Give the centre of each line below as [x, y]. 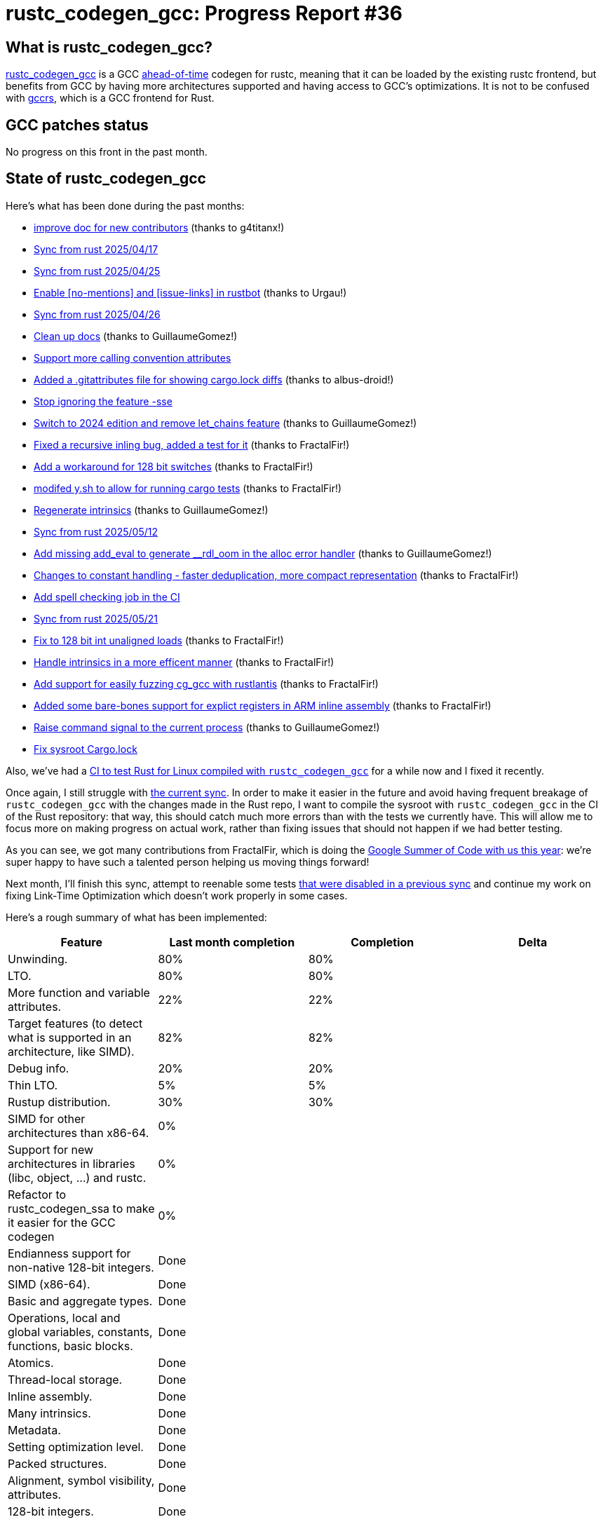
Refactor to [37, 1194]
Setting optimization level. [76, 1447]
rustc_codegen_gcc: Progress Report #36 [204, 13]
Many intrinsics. [49, 1413]
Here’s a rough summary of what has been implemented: [136, 917]
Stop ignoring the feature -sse [103, 401]
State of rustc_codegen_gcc [106, 179]
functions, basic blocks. [70, 1346]
